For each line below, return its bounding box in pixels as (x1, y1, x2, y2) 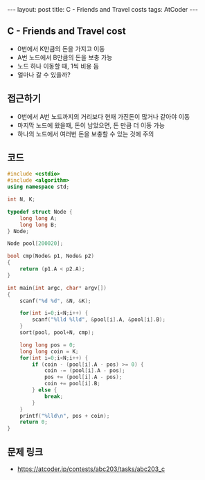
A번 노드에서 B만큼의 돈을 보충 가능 (17, 53, 113, 62)
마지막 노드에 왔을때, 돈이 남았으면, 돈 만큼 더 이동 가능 (17, 121, 165, 129)
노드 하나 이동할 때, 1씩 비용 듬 (17, 62, 99, 70)
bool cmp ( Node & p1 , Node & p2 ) (7, 252, 95, 260)
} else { (32, 387, 57, 394)
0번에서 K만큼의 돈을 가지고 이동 (17, 44, 105, 53)
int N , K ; (7, 196, 36, 203)
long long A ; (19, 214, 57, 222)
